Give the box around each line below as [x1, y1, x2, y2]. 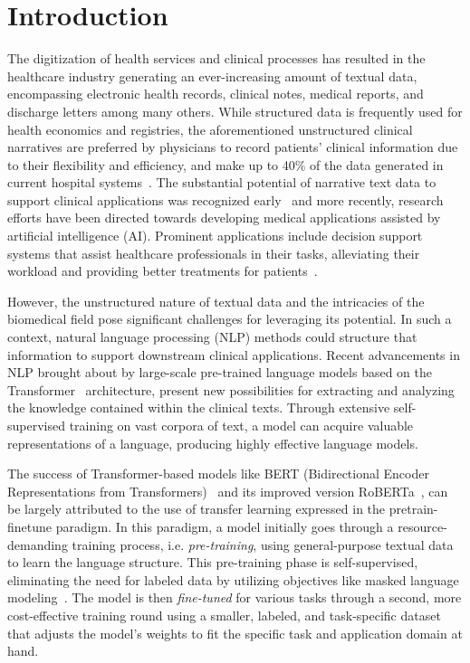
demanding [7, 535, 68, 554]
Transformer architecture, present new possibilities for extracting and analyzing [7, 380, 455, 399]
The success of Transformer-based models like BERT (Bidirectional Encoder [7, 464, 429, 483]
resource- [398, 516, 447, 535]
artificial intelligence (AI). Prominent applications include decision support [7, 226, 423, 245]
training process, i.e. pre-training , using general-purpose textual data [72, 535, 454, 554]
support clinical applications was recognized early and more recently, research [7, 190, 444, 209]
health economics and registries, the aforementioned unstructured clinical [7, 119, 413, 138]
